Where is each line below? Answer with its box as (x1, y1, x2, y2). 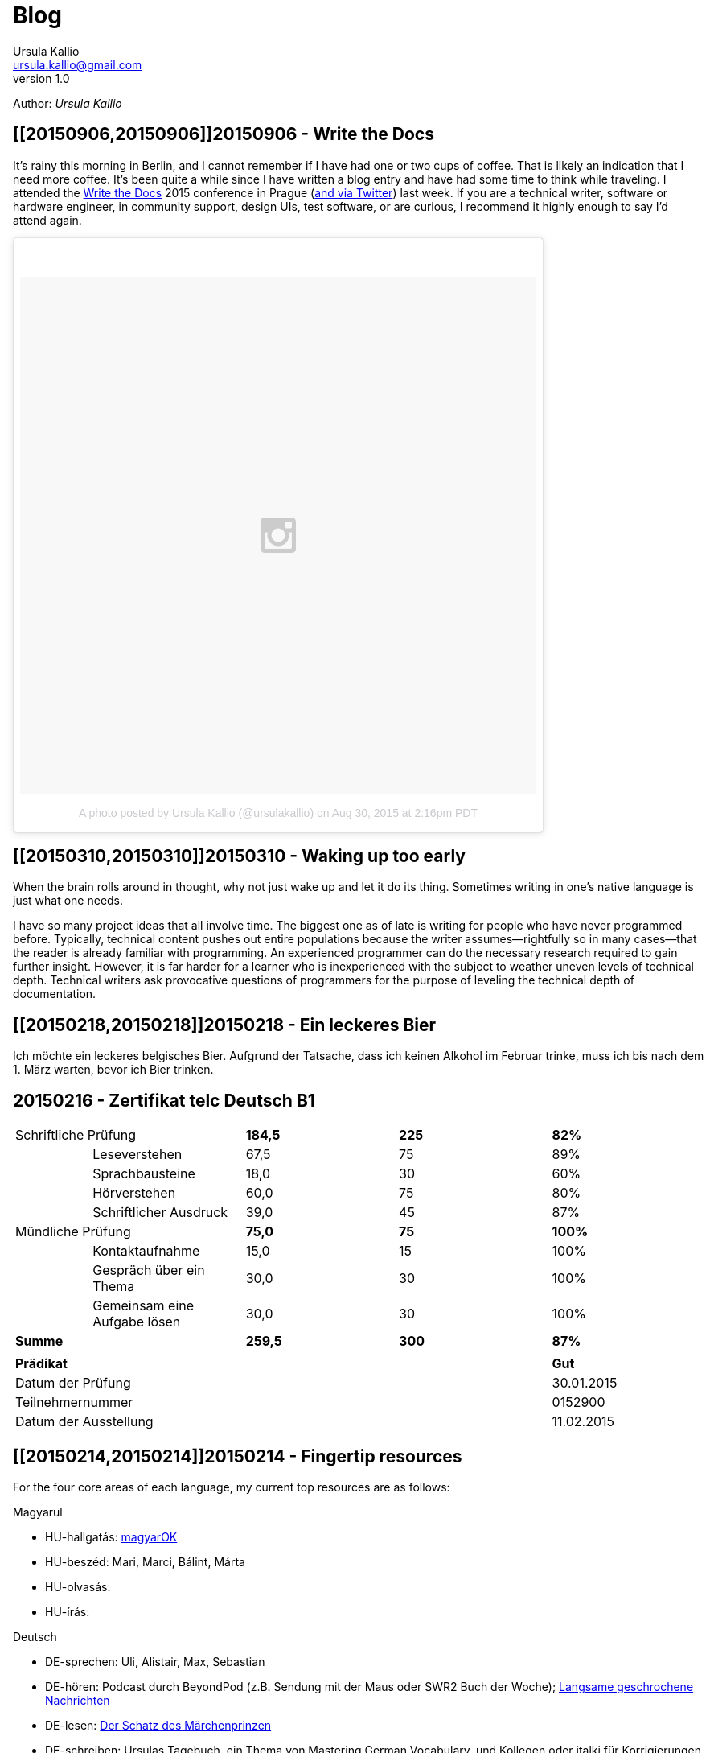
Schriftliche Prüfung (15, 1127, 137, 1144)
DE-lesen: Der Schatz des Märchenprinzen (45, 1718, 272, 1732)
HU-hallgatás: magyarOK (45, 1529, 178, 1544)
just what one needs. (13, 893, 124, 908)
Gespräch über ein (92, 1262, 205, 1279)
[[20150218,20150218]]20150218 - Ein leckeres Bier (13, 1014, 437, 1035)
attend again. (13, 212, 82, 227)
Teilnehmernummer (15, 1394, 133, 1411)
